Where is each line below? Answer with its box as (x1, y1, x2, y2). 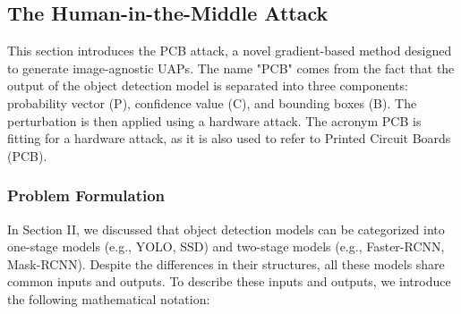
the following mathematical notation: (7, 289, 210, 308)
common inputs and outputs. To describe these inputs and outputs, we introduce (7, 272, 451, 291)
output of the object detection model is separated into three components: (7, 76, 408, 95)
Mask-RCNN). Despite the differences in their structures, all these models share (7, 254, 445, 273)
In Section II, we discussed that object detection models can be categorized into (7, 219, 445, 238)
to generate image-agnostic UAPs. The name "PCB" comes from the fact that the (7, 58, 455, 77)
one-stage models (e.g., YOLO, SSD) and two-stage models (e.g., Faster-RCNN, (7, 237, 445, 256)
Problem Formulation (7, 184, 166, 207)
